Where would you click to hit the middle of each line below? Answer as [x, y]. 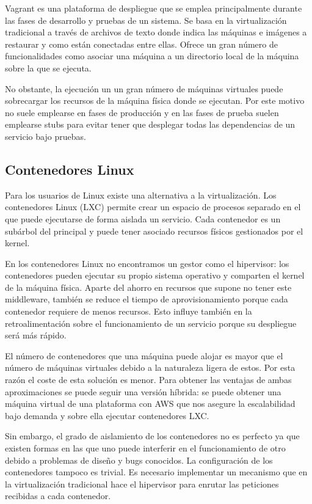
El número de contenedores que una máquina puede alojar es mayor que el [144, 355]
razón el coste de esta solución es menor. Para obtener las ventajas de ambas [148, 380]
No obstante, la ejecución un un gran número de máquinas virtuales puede [144, 88]
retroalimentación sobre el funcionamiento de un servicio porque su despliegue [151, 323]
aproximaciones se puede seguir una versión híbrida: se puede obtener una [143, 391]
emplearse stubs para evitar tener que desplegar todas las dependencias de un [150, 124]
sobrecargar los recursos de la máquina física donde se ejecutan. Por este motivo [155, 100]
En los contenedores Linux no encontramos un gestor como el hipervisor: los [147, 263]
